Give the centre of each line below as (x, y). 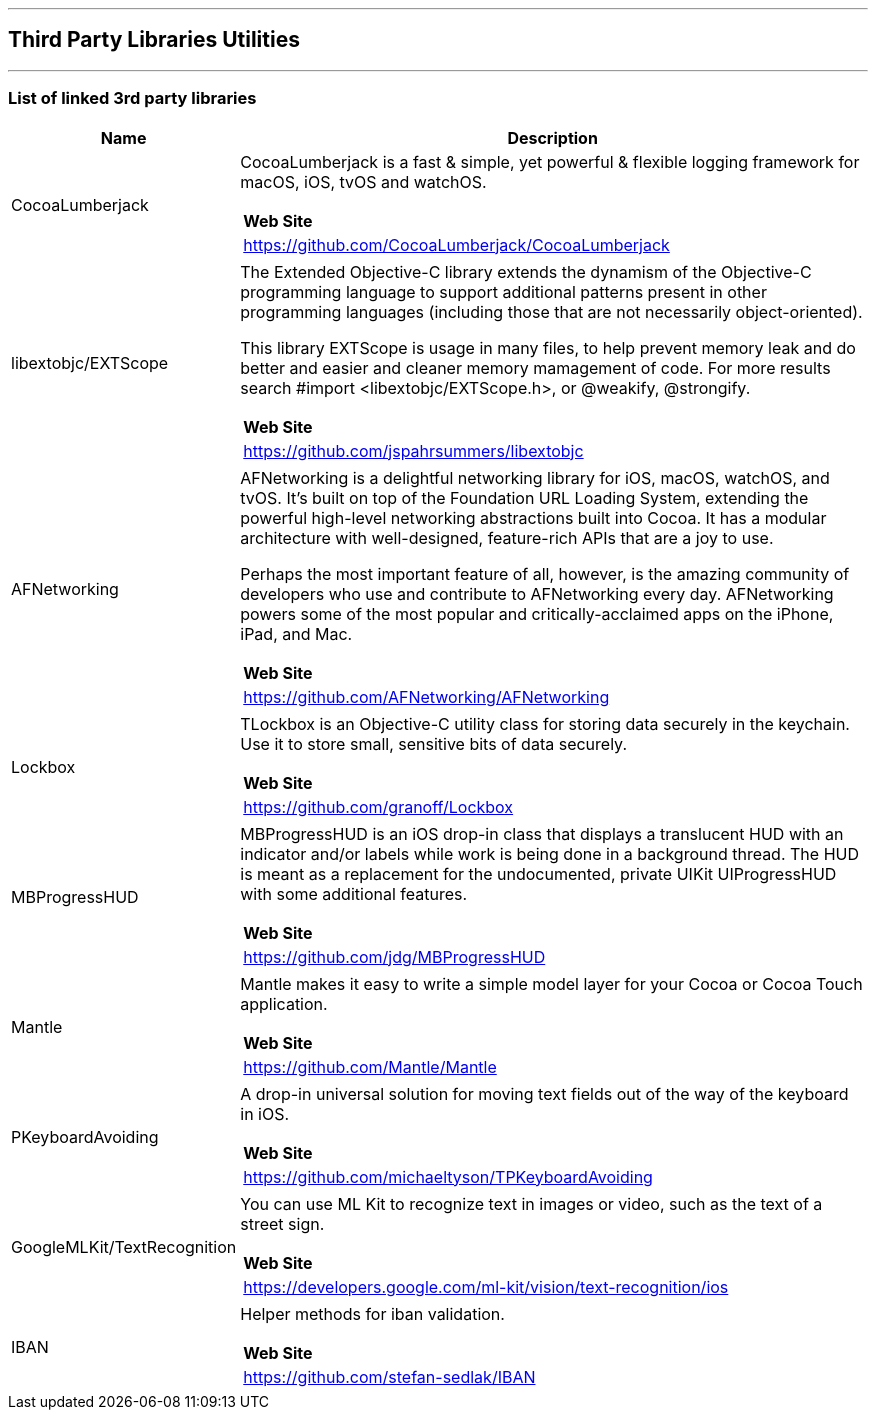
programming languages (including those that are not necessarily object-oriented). (551, 311)
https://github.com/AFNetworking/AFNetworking (426, 696)
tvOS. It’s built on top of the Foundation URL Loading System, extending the (524, 497)
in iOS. (265, 1113)
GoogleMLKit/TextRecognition (124, 1246)
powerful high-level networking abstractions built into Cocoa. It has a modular (533, 517)
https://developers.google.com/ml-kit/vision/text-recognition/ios (486, 1286)
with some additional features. (354, 893)
